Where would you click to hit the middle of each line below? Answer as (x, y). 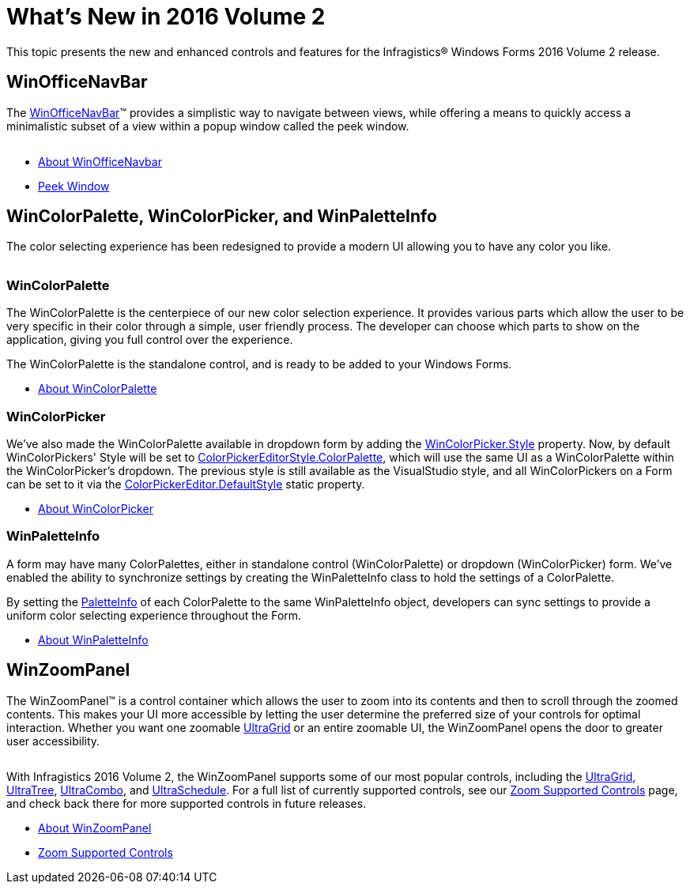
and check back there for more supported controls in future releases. (187, 803)
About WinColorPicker (96, 508)
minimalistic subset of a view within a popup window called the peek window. (208, 126)
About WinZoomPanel (95, 828)
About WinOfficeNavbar (100, 161)
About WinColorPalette (98, 389)
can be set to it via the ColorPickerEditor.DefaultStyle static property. (186, 484)
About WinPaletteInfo (93, 639)
